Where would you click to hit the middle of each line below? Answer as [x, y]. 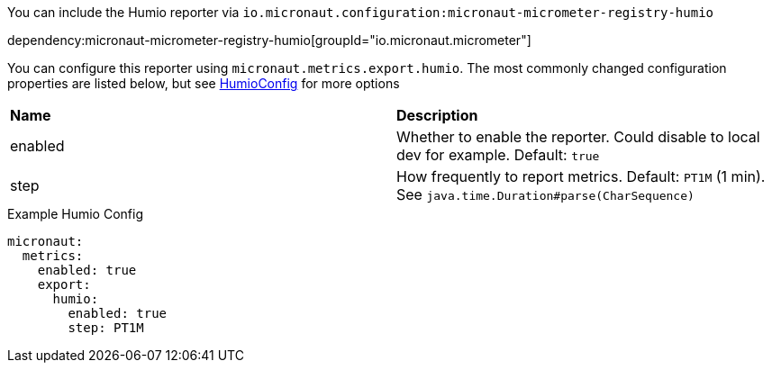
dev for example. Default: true [498, 155]
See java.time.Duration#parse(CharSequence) [545, 194]
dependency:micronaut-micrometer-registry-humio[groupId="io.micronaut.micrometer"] [269, 40]
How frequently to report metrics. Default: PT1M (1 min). [581, 176]
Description [437, 115]
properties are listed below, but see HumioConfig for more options [204, 83]
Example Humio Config [75, 214]
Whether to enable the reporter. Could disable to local [578, 137]
